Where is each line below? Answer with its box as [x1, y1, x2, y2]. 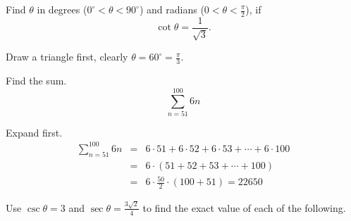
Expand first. [6, 125, 63, 139]
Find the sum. [6, 73, 67, 88]
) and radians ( [139, 2, 204, 16]
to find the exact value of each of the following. [142, 200, 346, 215]
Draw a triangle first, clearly [6, 49, 128, 64]
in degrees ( [37, 2, 87, 16]
